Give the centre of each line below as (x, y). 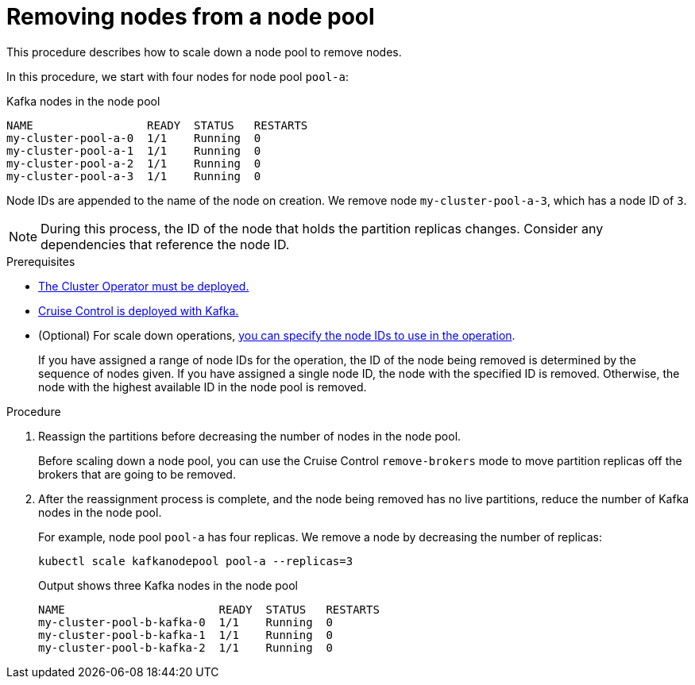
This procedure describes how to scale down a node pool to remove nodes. (204, 52)
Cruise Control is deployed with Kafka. (139, 310)
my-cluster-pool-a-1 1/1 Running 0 (134, 150)
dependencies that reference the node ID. (165, 244)
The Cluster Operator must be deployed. (144, 286)
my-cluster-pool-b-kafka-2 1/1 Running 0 (185, 647)
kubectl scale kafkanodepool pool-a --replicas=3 (196, 561)
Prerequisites (41, 261)
